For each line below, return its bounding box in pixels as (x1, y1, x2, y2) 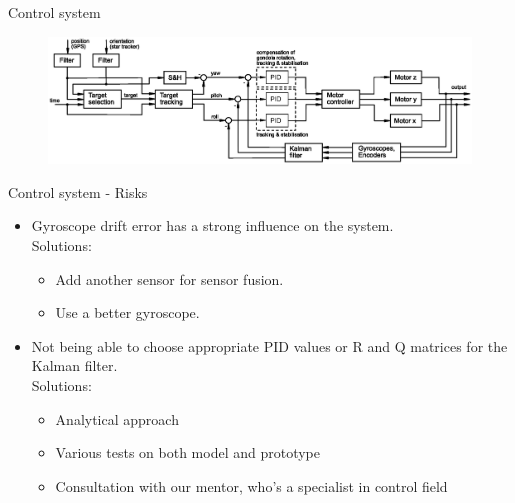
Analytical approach (55, 408, 179, 429)
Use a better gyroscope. (55, 302, 200, 323)
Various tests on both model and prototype (55, 442, 320, 463)
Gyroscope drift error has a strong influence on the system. (31, 215, 394, 236)
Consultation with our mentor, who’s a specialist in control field (55, 475, 448, 496)
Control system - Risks (8, 181, 148, 202)
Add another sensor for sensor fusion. (55, 268, 284, 289)
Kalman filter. (31, 355, 118, 376)
